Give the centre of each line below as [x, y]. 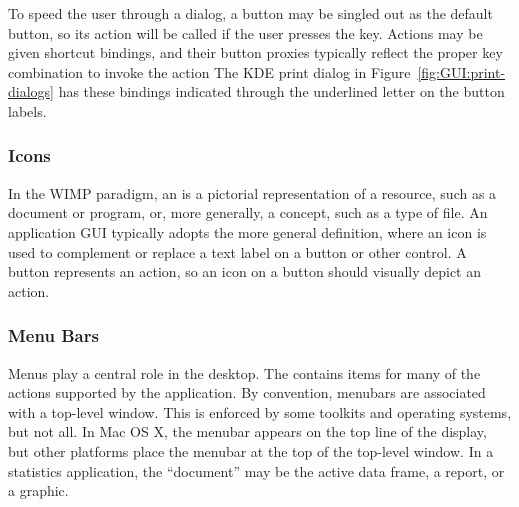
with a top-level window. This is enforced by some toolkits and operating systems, [260, 411]
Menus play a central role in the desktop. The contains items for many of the [244, 372]
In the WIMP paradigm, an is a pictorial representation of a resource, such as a [252, 192]
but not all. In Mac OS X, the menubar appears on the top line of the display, [247, 431]
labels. [27, 110]
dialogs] [31, 91]
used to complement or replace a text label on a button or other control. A [237, 251]
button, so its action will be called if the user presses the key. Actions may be [245, 32]
